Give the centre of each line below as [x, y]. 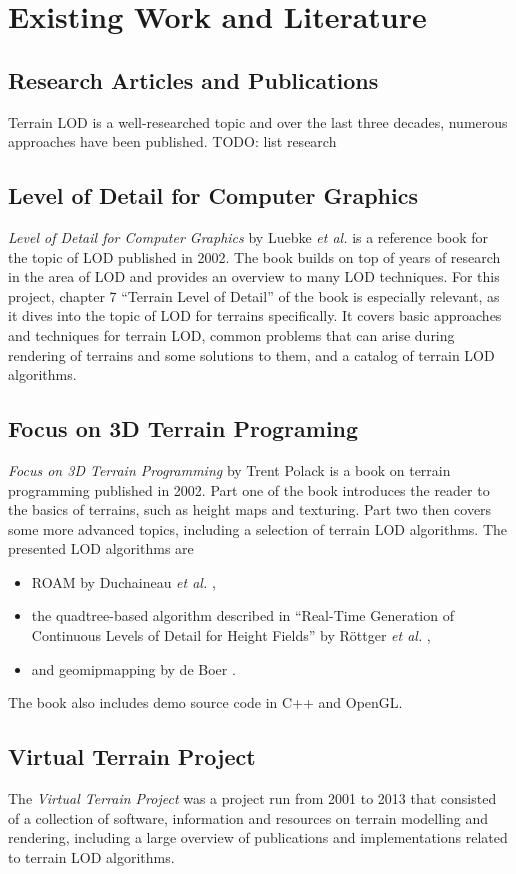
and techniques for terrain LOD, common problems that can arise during [231, 334]
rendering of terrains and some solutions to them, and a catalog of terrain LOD [251, 354]
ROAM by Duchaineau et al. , [123, 581]
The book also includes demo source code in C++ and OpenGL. [205, 702]
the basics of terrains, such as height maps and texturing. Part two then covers [250, 509]
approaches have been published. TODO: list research [172, 141]
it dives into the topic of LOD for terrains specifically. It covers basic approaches [255, 315]
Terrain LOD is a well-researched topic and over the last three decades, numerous [258, 121]
